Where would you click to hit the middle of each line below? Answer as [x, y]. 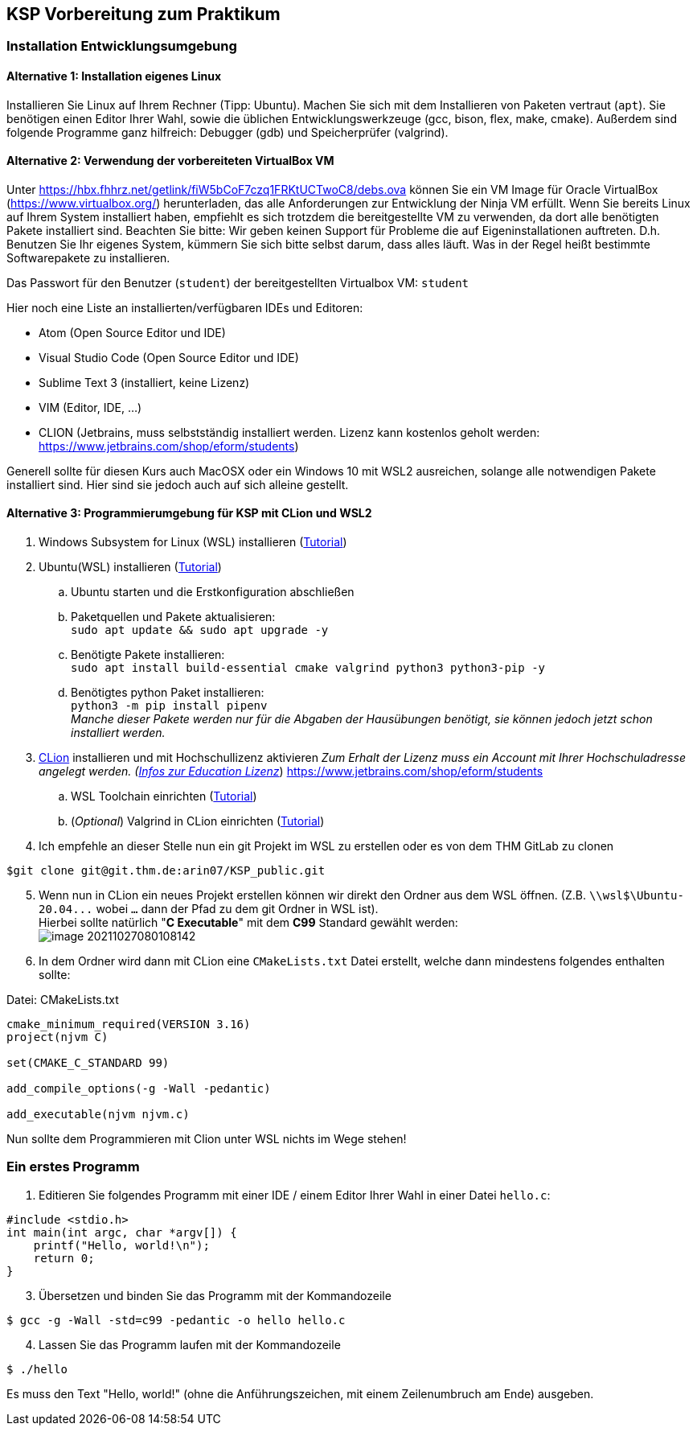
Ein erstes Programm [73, 1167]
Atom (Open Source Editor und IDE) [132, 332]
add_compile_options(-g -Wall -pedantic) [139, 1089]
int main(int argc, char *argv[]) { [122, 1232]
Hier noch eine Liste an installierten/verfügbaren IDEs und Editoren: [185, 307]
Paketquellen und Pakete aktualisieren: [173, 617]
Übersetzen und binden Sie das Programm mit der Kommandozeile [215, 1295]
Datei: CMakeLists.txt [63, 1000]
